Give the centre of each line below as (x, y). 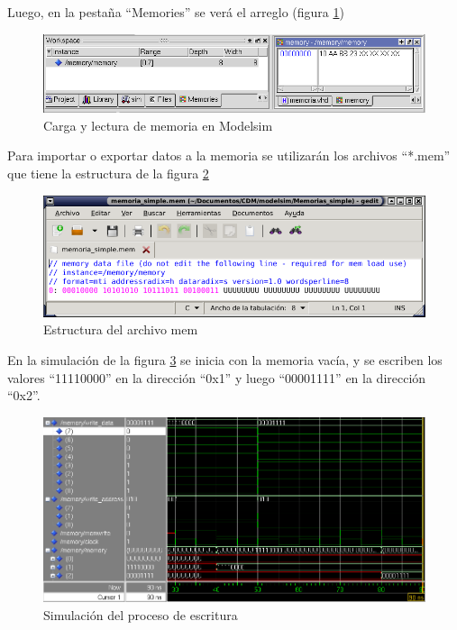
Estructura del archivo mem (121, 329)
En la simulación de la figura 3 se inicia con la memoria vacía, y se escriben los (225, 360)
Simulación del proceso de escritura (141, 614)
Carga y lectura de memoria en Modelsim (158, 125)
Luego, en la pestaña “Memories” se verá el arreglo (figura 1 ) (176, 12)
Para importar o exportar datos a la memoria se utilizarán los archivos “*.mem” (229, 155)
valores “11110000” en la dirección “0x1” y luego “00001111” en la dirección (217, 377)
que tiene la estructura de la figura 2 (108, 173)
